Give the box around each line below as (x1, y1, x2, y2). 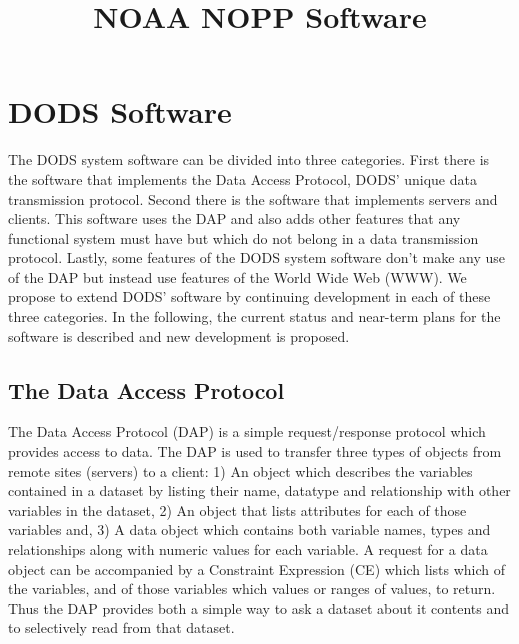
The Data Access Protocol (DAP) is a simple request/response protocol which (8, 421, 486, 442)
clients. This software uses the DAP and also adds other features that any (8, 208, 461, 229)
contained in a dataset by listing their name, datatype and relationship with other (8, 480, 511, 501)
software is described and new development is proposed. (8, 325, 350, 346)
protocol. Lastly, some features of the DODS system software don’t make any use (8, 247, 506, 268)
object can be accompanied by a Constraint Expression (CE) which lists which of (8, 558, 506, 579)
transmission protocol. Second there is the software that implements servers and (8, 188, 498, 209)
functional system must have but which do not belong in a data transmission (8, 227, 479, 248)
